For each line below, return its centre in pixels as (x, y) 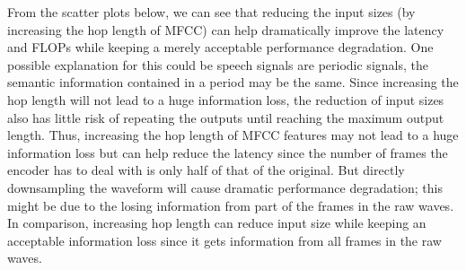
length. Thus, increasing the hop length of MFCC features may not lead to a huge (233, 135)
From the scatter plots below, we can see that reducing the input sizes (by (211, 12)
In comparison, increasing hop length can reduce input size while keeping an (217, 223)
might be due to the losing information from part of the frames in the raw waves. (231, 205)
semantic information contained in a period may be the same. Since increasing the (233, 82)
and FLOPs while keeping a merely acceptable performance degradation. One (220, 47)
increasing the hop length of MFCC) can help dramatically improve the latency (226, 29)
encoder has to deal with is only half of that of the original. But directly (206, 170)
